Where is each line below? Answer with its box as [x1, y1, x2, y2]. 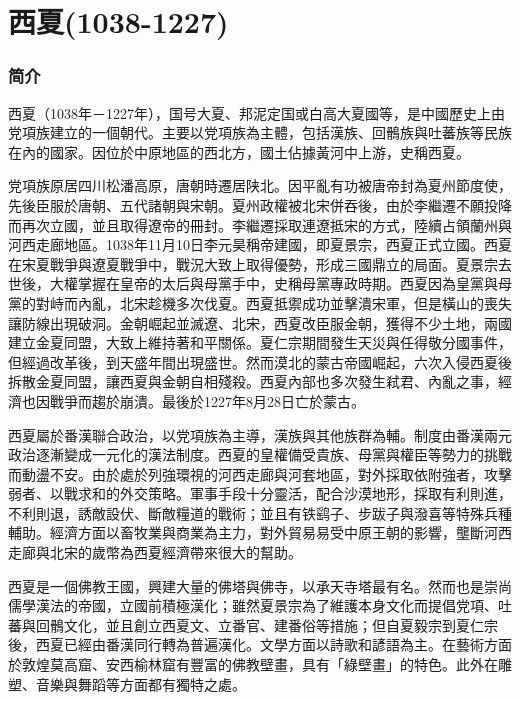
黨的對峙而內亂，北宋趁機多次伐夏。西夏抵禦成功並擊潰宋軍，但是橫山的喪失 [8, 292, 512, 313]
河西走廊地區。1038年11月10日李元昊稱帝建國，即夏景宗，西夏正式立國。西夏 [8, 234, 512, 255]
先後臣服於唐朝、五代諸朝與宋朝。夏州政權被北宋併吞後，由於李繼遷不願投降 [8, 194, 512, 215]
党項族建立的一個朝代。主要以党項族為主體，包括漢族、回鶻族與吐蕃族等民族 [8, 122, 512, 143]
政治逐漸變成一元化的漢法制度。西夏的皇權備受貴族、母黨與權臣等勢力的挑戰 [8, 444, 512, 465]
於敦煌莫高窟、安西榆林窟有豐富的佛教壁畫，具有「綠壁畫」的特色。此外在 [8, 654, 498, 675]
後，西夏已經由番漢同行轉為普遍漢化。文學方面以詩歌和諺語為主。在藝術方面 [8, 634, 512, 655]
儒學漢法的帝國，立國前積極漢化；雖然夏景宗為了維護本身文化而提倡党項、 [8, 595, 498, 616]
